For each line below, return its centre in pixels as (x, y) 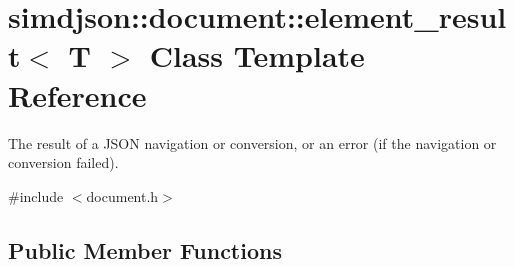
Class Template (257, 55)
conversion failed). (63, 162)
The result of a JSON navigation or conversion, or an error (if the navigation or (252, 142)
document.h (122, 195)
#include (36, 195)
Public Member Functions (145, 249)
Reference (77, 94)
